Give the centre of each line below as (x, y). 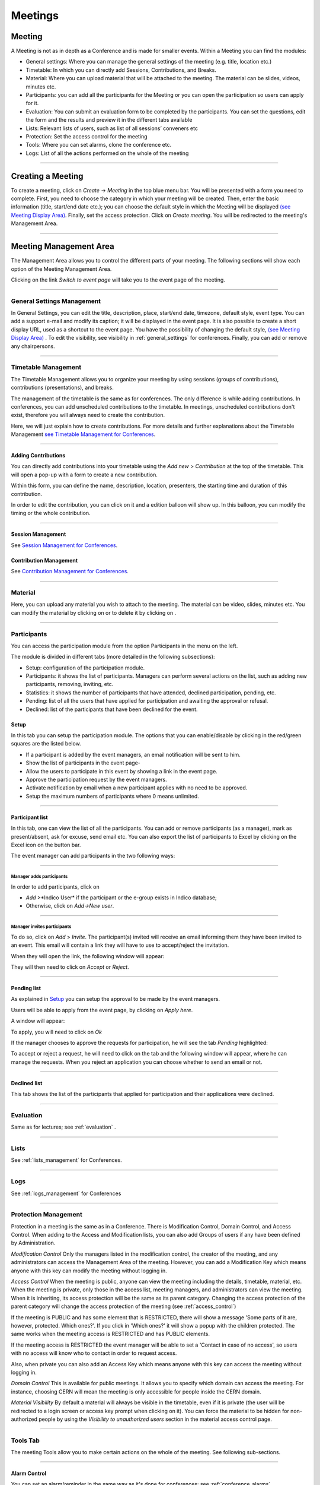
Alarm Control (29, 1474)
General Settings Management (56, 301)
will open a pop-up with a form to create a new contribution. (84, 475)
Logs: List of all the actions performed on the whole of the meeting (107, 153)
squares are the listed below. (46, 744)
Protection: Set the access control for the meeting (87, 136)
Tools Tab (25, 1440)
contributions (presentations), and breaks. (62, 388)
